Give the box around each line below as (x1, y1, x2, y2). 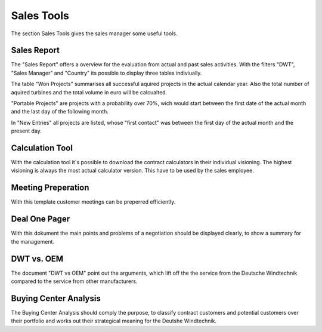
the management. (11, 238, 55, 245)
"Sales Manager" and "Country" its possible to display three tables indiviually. (11, 69, 202, 76)
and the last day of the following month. (11, 108, 109, 115)
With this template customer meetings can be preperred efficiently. (11, 198, 176, 205)
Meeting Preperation (11, 183, 89, 193)
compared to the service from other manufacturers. (11, 278, 138, 285)
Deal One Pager (11, 214, 70, 224)
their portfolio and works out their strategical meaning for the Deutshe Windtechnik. (11, 317, 217, 325)
